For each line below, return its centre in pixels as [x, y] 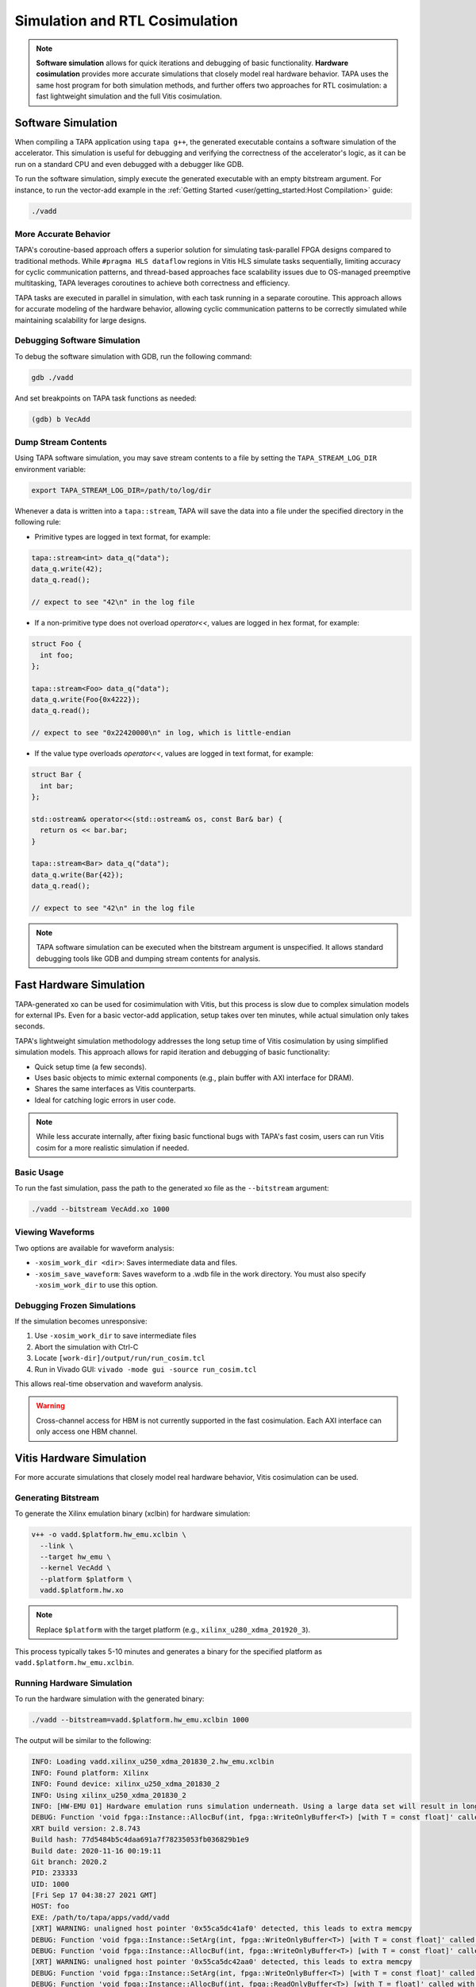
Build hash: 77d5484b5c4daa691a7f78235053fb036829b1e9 [140, 1840]
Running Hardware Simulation [73, 1683]
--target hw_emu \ [75, 1557]
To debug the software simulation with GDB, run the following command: [133, 356]
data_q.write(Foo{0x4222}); [86, 700]
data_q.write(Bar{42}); [78, 875]
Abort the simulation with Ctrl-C [86, 1346]
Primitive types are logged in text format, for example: [123, 536]
